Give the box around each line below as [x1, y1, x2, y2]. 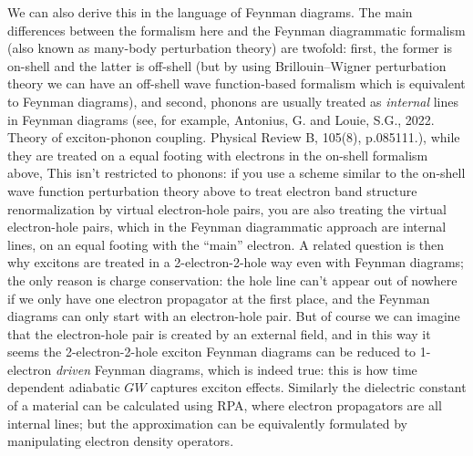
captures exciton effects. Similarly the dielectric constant [150, 378, 467, 397]
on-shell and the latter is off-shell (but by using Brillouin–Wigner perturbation [7, 56, 447, 75]
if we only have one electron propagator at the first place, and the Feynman [7, 288, 430, 307]
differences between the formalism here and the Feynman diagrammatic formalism [7, 20, 466, 39]
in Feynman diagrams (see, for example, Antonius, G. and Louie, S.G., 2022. [7, 109, 435, 129]
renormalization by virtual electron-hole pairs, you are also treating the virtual [7, 199, 447, 218]
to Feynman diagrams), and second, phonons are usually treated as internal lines [7, 91, 459, 110]
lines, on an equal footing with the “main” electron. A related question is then [7, 234, 445, 254]
